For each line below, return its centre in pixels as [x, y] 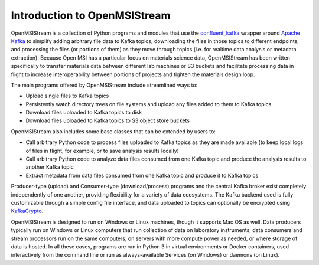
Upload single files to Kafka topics [67, 96]
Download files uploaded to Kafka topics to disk [84, 113]
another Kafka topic [50, 167]
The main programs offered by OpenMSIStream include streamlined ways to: [104, 85]
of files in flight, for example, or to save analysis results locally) [102, 151]
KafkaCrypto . [27, 211]
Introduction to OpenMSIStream [91, 15]
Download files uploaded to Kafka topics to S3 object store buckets [108, 120]
